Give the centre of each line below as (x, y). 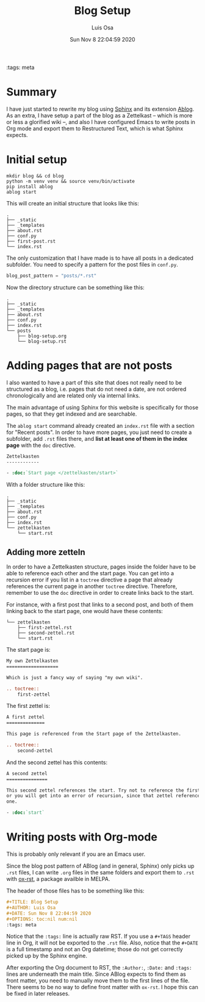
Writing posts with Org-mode (82, 837)
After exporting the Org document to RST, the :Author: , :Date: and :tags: (99, 968)
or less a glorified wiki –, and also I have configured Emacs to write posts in (101, 122)
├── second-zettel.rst (46, 633)
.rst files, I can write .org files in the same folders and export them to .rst (100, 872)
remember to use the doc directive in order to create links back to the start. (100, 593)
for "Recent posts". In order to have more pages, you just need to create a (99, 432)
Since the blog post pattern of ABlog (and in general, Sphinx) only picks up (100, 866)
